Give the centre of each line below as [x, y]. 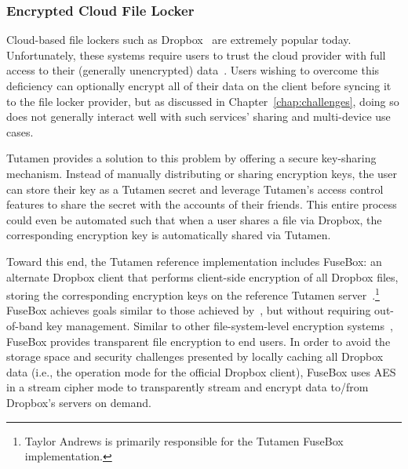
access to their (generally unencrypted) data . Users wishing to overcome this [193, 70]
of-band [25, 325]
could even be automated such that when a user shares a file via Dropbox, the [194, 219]
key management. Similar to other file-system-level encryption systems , [219, 325]
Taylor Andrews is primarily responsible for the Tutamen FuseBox [184, 440]
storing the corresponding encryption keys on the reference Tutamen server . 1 [193, 294]
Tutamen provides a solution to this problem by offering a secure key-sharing [191, 158]
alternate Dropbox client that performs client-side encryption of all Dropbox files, [202, 276]
